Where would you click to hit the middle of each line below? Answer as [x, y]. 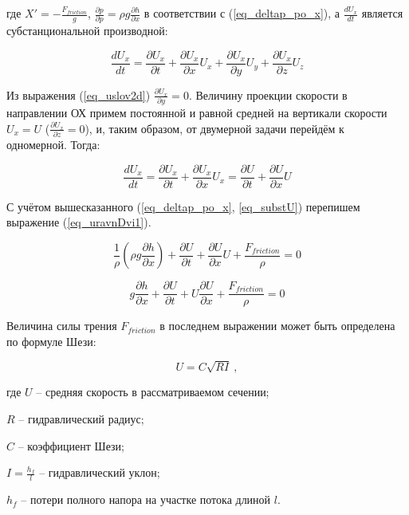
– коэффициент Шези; [71, 445]
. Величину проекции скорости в [268, 94]
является [382, 13]
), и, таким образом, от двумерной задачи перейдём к [214, 128]
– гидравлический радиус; [81, 419]
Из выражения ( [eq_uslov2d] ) [79, 94]
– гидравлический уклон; [100, 472]
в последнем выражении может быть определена [277, 326]
